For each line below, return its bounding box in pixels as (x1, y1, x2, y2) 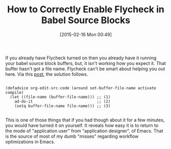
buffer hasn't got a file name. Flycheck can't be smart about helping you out (5, 66, 165, 72)
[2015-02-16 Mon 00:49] (59, 31, 112, 37)
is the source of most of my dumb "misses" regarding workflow (5, 133, 139, 139)
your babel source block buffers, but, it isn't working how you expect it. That (5, 60, 166, 66)
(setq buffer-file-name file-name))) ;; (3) (14, 103, 111, 109)
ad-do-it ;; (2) (14, 99, 111, 104)
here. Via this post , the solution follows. (5, 71, 88, 77)
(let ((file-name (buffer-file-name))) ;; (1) (10, 94, 111, 99)
